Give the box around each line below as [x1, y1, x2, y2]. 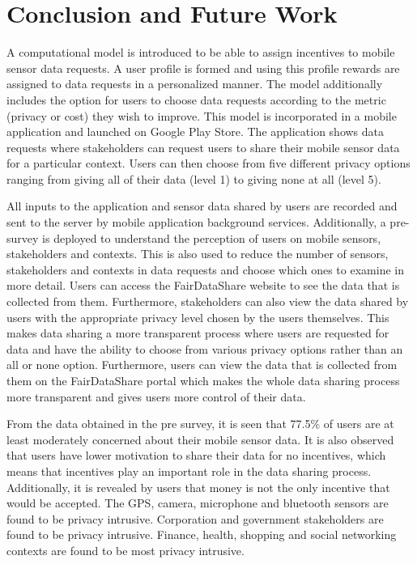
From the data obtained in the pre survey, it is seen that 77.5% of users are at [6, 415, 394, 432]
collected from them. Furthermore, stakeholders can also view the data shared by [6, 293, 409, 310]
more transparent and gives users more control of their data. [6, 388, 306, 405]
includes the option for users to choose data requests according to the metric [6, 91, 386, 108]
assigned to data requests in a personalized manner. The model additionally [6, 75, 383, 92]
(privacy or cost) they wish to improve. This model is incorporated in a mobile [6, 107, 397, 124]
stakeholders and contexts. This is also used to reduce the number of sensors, [6, 245, 389, 262]
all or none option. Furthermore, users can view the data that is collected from [6, 356, 398, 373]
